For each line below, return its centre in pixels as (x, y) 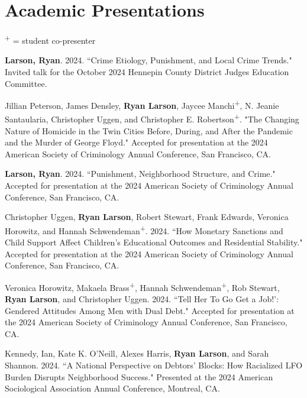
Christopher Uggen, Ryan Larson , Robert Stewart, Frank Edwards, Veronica (147, 217)
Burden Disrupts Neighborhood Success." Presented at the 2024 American (139, 376)
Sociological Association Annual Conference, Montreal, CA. (112, 388)
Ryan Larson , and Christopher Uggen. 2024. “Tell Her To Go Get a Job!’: (142, 299)
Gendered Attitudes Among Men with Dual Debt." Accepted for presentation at (150, 310)
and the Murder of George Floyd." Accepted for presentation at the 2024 (136, 142)
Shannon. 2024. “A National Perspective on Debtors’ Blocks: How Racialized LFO (154, 365)
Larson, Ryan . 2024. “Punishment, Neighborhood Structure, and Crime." (140, 174)
